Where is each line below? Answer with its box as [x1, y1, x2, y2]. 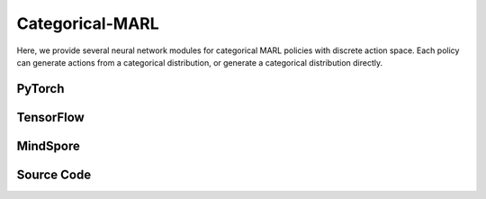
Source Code [16, 167, 92, 182]
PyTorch [16, 81, 65, 96]
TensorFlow [16, 109, 85, 125]
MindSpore [16, 138, 80, 153]
